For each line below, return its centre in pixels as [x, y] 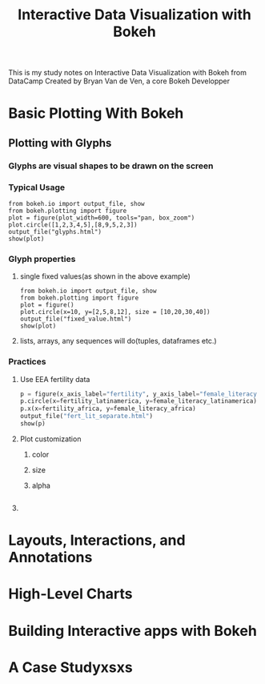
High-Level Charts [70, 594]
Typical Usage [37, 187]
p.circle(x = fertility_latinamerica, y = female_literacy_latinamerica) [139, 401]
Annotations [50, 557]
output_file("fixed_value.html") [76, 319]
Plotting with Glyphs [60, 143]
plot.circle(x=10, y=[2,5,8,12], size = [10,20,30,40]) [115, 312]
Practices [27, 362]
